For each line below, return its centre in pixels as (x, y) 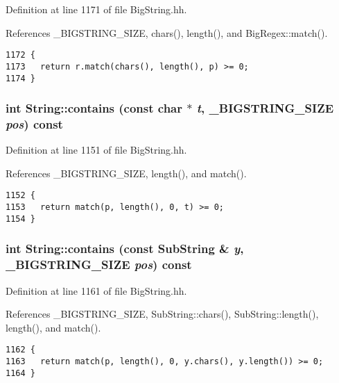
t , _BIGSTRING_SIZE (265, 108)
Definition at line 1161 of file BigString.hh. (96, 290)
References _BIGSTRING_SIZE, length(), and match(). (126, 173)
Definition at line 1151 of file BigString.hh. (96, 150)
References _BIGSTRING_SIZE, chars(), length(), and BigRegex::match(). (167, 32)
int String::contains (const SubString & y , (125, 248)
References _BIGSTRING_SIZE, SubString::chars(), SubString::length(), (162, 314)
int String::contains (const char (94, 108)
